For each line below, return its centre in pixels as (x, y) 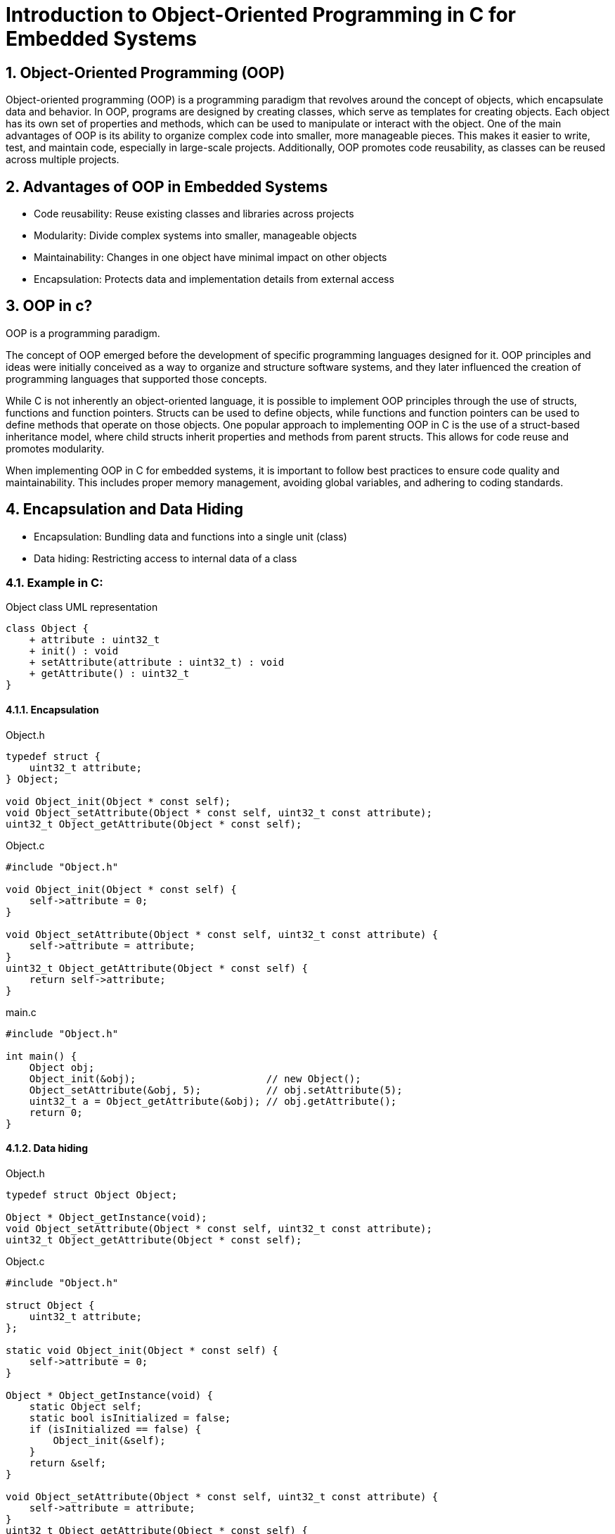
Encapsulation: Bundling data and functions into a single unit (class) (190, 536)
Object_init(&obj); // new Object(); (195, 1078)
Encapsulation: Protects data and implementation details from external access (214, 279)
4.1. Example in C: (54, 583)
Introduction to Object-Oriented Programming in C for (261, 15)
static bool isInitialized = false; (130, 1418)
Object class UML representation (82, 607)
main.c (21, 1012)
